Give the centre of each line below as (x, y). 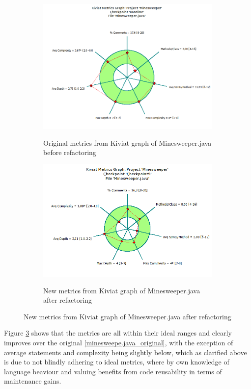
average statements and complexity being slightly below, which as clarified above (125, 352)
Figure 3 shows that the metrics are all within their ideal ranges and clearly (118, 333)
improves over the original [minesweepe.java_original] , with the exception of (119, 343)
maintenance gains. (33, 381)
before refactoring (70, 152)
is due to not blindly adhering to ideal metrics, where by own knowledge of (117, 362)
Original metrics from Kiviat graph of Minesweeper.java (127, 143)
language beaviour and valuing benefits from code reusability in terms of (113, 371)
